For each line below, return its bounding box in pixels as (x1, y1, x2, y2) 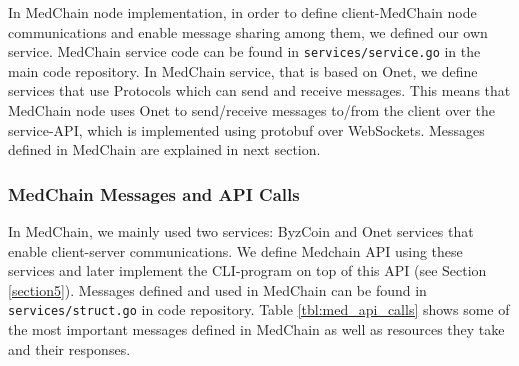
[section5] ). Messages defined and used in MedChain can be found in (8, 279, 427, 300)
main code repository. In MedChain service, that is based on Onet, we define (8, 60, 478, 81)
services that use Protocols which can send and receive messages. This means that (8, 80, 511, 101)
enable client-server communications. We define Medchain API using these (8, 240, 463, 261)
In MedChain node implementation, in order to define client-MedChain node (8, 2, 477, 22)
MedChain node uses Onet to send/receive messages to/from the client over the (8, 100, 496, 121)
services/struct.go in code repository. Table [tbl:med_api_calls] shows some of (8, 299, 510, 320)
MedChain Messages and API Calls (8, 181, 300, 206)
